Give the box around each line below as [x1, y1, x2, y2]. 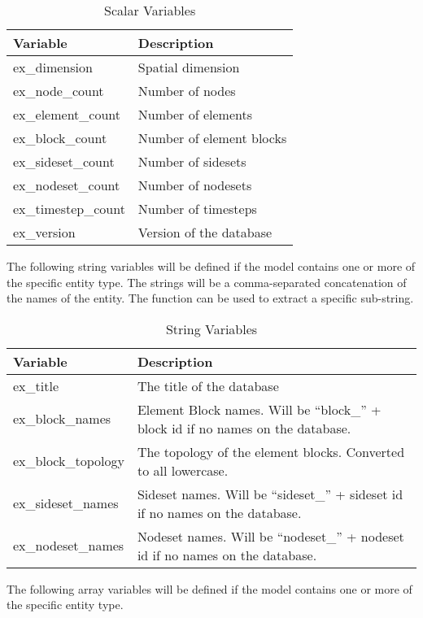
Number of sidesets [137, 152, 246, 171]
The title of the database [137, 376, 279, 395]
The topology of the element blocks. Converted [137, 442, 405, 461]
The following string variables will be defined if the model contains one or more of [7, 258, 416, 274]
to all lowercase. [137, 460, 229, 480]
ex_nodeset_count [13, 176, 120, 194]
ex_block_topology [13, 451, 124, 471]
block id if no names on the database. [137, 418, 351, 437]
